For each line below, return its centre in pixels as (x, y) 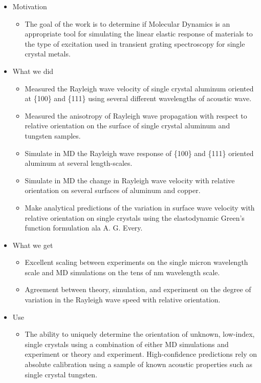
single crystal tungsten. (61, 374)
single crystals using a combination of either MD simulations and (127, 344)
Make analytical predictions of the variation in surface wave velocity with (140, 207)
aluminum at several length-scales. (79, 163)
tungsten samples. (53, 135)
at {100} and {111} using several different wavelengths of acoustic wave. (138, 98)
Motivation (30, 6)
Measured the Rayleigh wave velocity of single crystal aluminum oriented (139, 88)
